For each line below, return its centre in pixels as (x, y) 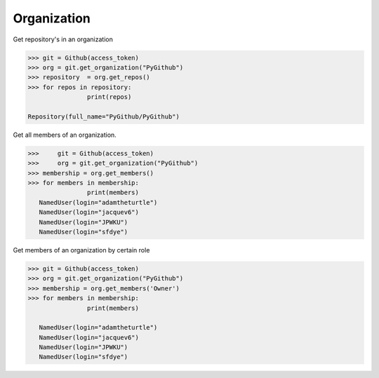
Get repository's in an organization (63, 39)
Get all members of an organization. (65, 135)
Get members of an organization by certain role (81, 250)
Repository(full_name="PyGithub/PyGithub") (104, 116)
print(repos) (109, 97)
